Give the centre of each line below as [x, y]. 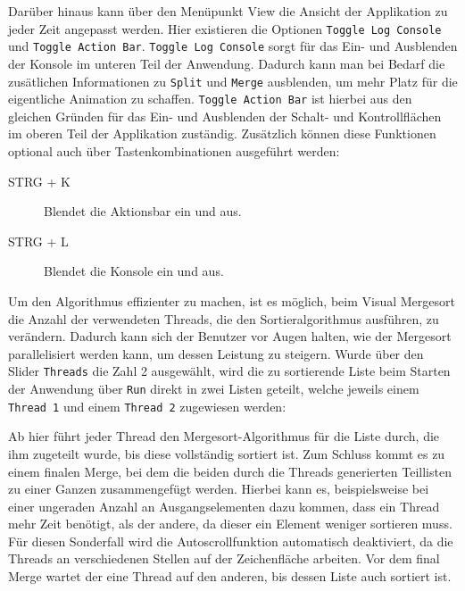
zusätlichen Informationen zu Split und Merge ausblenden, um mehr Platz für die [233, 81]
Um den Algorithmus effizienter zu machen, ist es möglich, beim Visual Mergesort [232, 300]
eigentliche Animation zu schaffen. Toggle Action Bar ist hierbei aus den [210, 99]
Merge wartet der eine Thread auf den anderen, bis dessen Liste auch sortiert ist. [230, 576]
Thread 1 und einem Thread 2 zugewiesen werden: [147, 406]
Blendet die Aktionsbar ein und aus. [143, 211]
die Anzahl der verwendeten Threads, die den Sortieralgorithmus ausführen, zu [224, 318]
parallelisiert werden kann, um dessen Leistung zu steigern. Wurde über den [216, 353]
